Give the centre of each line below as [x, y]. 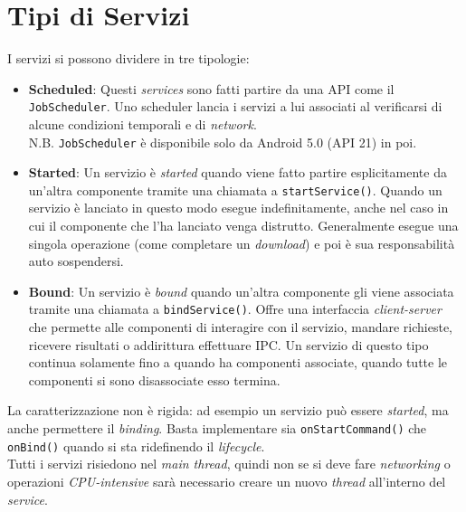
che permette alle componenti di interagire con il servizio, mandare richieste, [240, 327]
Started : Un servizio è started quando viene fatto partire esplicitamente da [238, 172]
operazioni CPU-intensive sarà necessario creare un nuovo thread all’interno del [227, 481]
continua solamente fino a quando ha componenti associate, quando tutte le [238, 362]
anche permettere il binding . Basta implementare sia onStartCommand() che [217, 428]
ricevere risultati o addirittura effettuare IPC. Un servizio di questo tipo [228, 344]
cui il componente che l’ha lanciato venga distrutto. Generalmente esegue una [243, 226]
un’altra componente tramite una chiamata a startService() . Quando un [235, 190]
